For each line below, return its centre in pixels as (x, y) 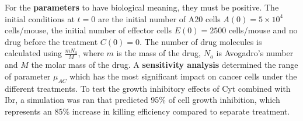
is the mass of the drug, (159, 53)
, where (91, 53)
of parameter (28, 76)
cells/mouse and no (263, 30)
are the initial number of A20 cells (159, 18)
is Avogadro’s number (255, 53)
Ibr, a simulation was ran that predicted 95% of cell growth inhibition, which (142, 100)
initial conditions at (40, 18)
